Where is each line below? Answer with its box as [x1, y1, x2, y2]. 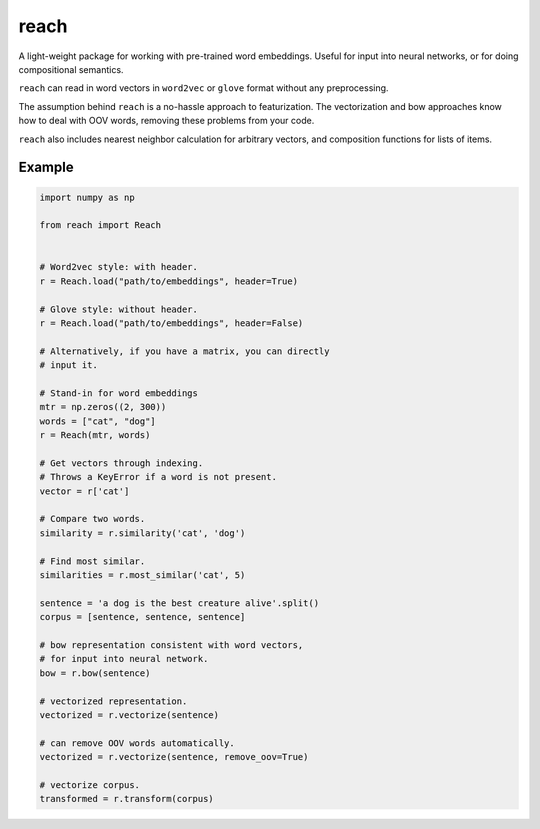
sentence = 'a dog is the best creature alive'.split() [39, 597, 320, 609]
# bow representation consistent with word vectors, [39, 640, 304, 650]
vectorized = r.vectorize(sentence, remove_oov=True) [39, 751, 309, 763]
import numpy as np [39, 191, 135, 203]
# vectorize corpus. [39, 779, 140, 790]
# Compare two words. [39, 513, 146, 525]
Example [18, 159, 74, 176]
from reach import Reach [39, 220, 162, 231]
